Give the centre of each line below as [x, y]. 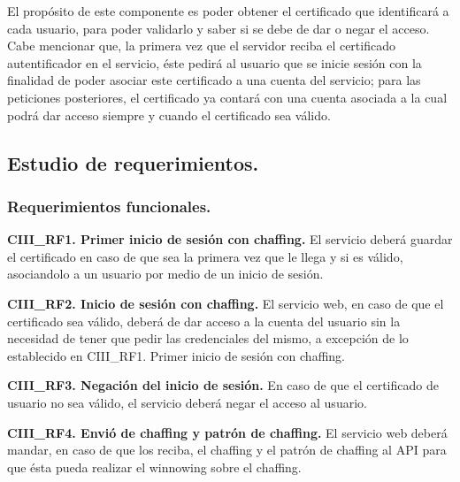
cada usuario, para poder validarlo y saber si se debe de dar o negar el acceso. [218, 28]
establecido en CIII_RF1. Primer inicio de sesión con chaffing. [176, 355]
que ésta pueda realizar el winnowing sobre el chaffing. [154, 467]
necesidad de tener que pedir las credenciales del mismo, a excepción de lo [208, 338]
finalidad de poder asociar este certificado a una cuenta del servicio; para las [214, 80]
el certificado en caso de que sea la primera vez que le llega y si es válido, [205, 256]
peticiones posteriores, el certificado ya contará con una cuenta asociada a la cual [227, 97]
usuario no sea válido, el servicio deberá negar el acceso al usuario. [187, 402]
